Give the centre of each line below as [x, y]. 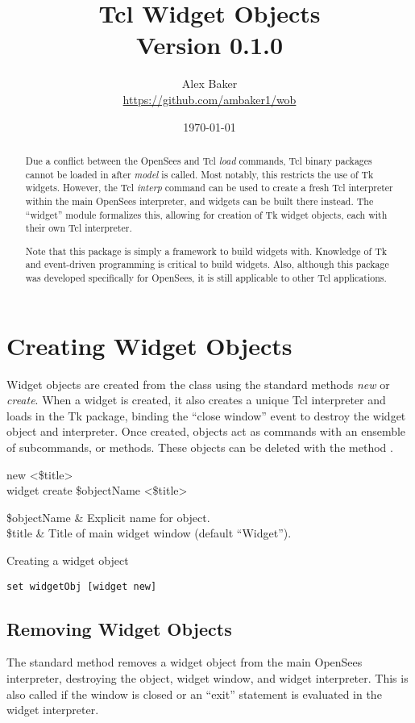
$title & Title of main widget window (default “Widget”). [149, 533]
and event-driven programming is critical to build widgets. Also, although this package [207, 264]
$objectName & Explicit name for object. [108, 517]
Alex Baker [210, 84]
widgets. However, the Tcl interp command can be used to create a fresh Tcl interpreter [209, 188]
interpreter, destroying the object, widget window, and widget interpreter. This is [207, 678]
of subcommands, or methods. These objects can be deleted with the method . [200, 447]
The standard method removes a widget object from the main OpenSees [185, 662]
